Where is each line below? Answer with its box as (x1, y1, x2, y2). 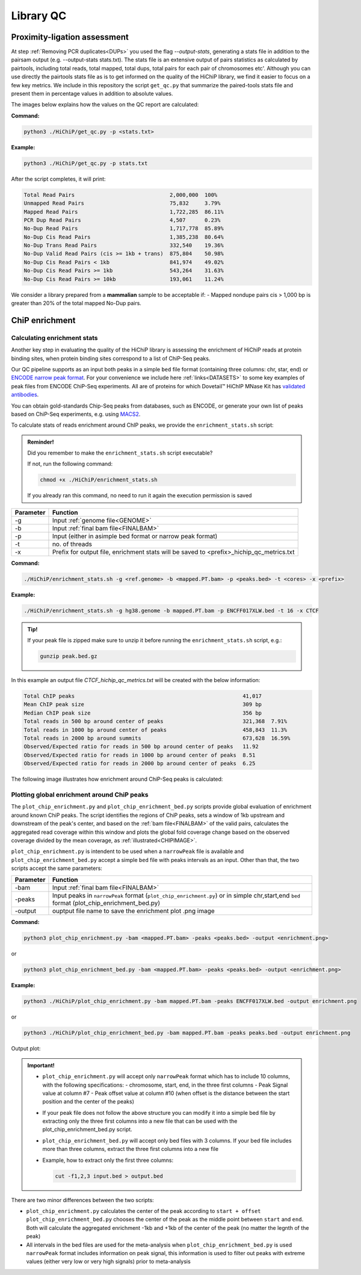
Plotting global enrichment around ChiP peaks (11, 790, 149, 799)
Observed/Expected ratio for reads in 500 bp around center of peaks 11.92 (23, 743, 259, 750)
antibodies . (11, 391, 39, 399)
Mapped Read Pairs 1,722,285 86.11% (23, 208, 224, 215)
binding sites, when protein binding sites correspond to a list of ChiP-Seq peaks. (11, 355, 211, 362)
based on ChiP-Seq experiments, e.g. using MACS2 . (11, 410, 141, 418)
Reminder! (27, 438, 54, 445)
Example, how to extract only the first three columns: (42, 1156, 174, 1164)
